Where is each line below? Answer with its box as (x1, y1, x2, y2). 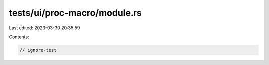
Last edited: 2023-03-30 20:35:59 (9, 25, 80, 31)
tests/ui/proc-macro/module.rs (9, 7, 142, 18)
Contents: (9, 34, 29, 40)
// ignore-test (19, 47, 57, 53)
